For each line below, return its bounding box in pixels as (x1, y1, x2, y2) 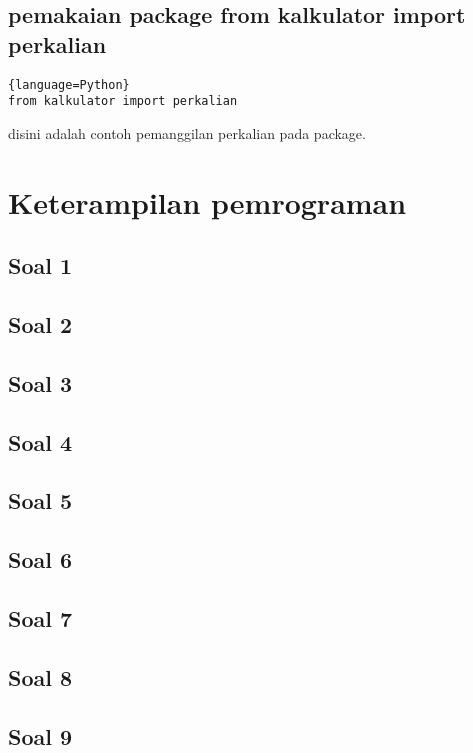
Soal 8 (8, 661, 73, 692)
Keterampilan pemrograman (8, 181, 407, 222)
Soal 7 (8, 602, 73, 633)
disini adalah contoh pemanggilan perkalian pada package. (8, 122, 366, 143)
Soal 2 (8, 309, 73, 340)
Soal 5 (8, 485, 73, 516)
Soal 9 (8, 720, 73, 751)
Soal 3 (8, 367, 73, 398)
